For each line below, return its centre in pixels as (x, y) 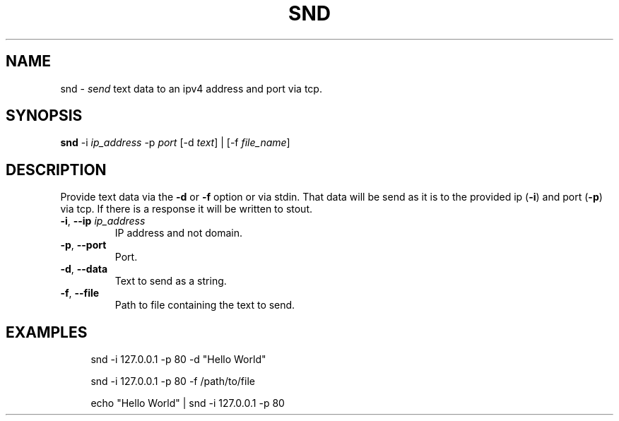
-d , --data (84, 269)
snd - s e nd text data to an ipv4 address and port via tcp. (191, 88)
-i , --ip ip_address (103, 221)
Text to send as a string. (171, 281)
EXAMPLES (47, 332)
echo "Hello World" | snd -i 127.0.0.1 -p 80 (188, 403)
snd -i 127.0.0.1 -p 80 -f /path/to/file (173, 381)
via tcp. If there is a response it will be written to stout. (186, 209)
